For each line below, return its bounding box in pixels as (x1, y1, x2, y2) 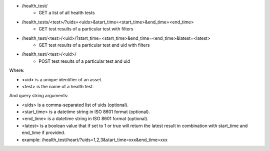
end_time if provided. (21, 130, 65, 136)
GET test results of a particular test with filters (38, 26, 133, 32)
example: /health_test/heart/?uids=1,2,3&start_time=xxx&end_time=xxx (21, 137, 167, 143)
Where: (9, 67, 24, 73)
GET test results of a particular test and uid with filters (38, 42, 150, 48)
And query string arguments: (9, 93, 68, 99)
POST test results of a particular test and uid (38, 58, 130, 64)
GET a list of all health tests (38, 10, 95, 16)
